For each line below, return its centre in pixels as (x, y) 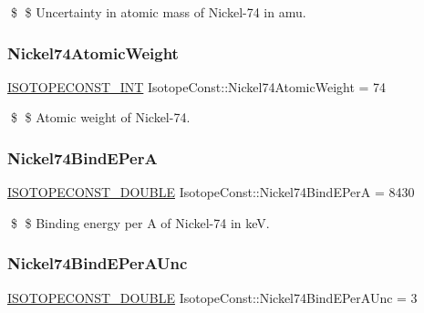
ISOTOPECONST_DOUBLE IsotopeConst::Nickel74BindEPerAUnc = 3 (212, 297)
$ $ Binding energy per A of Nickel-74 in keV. (140, 222)
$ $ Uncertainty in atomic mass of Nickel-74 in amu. (158, 12)
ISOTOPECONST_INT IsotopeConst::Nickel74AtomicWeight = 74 (197, 86)
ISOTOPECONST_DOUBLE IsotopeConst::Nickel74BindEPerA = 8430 (211, 192)
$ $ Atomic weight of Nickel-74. (100, 117)
